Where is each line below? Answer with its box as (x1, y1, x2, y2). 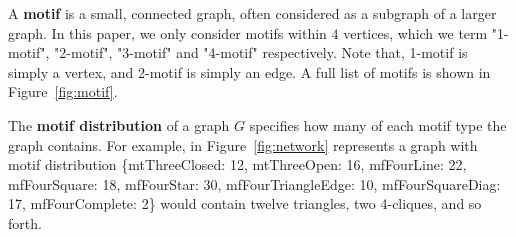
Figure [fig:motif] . (8, 81, 118, 102)
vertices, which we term (343, 22, 488, 43)
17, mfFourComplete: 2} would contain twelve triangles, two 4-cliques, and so (8, 193, 482, 214)
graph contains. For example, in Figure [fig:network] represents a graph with (8, 134, 478, 155)
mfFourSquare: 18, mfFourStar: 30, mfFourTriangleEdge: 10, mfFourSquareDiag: (8, 173, 501, 194)
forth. (8, 212, 42, 233)
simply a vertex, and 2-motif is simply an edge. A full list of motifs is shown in (8, 61, 491, 82)
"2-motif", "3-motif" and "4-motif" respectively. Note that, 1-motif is (54, 42, 468, 63)
